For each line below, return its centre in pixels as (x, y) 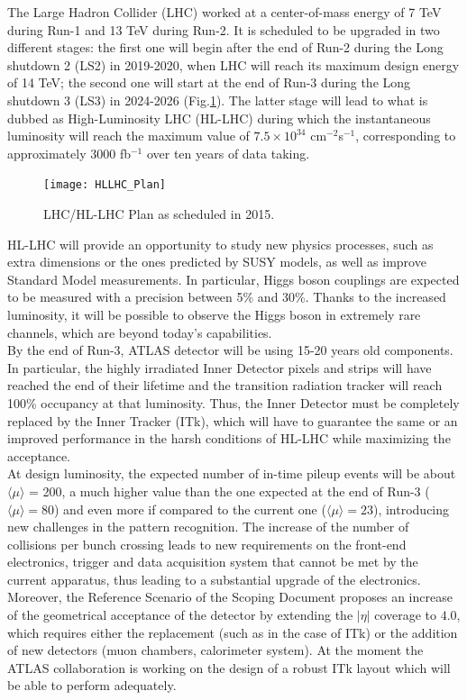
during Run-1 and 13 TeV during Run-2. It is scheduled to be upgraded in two (224, 29)
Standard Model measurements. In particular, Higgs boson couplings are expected (233, 279)
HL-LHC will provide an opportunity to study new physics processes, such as (220, 244)
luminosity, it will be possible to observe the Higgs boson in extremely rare (214, 314)
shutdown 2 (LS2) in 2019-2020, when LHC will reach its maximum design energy (233, 64)
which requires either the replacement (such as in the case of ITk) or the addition (233, 632)
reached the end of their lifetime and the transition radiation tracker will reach (225, 385)
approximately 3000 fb (69, 153)
